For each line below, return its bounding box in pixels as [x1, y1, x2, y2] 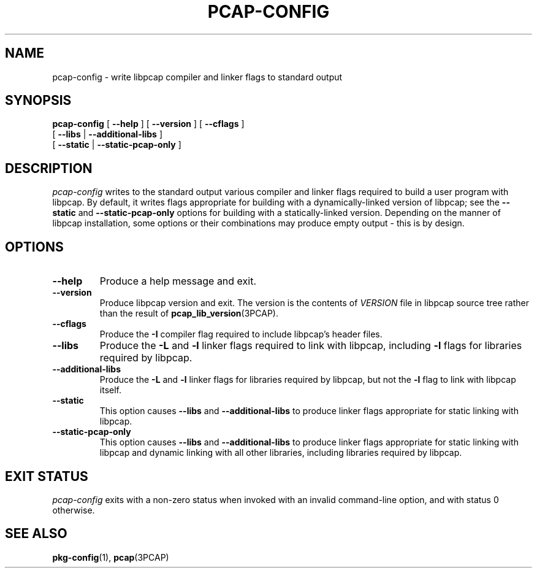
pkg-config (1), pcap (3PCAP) [52, 552, 169, 563]
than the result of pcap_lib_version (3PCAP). [99, 308, 278, 319]
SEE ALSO [5, 526, 67, 542]
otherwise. [52, 504, 95, 515]
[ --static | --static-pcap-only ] [52, 139, 181, 150]
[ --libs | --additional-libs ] [52, 129, 162, 140]
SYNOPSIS [5, 93, 72, 109]
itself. [99, 385, 121, 396]
